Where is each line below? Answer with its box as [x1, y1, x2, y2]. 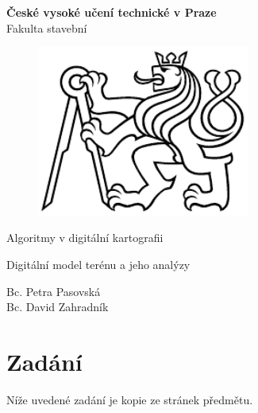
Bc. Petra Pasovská [6, 282, 101, 299]
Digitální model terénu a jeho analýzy [6, 256, 191, 273]
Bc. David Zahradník [6, 298, 109, 315]
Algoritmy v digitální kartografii [6, 229, 164, 246]
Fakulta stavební [6, 19, 87, 36]
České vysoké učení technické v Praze [6, 4, 217, 20]
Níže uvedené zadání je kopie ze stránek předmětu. [6, 391, 253, 407]
